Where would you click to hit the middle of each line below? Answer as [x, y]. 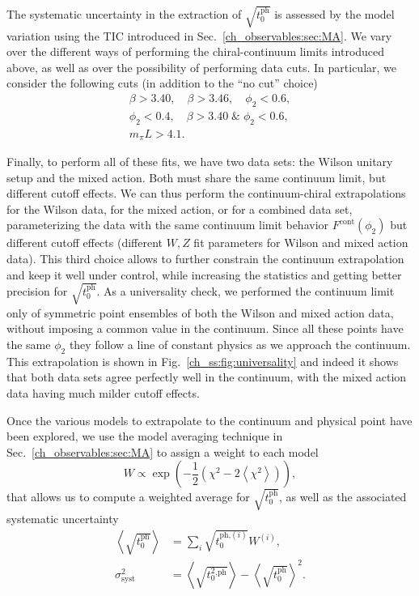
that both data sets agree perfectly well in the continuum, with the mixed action [207, 377]
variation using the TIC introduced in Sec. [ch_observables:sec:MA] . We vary [199, 35]
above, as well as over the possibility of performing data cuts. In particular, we [202, 67]
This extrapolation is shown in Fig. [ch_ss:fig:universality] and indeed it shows [203, 361]
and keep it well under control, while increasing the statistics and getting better [204, 274]
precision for [37, 290]
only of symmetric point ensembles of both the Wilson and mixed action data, [200, 312]
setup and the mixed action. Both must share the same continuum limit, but [197, 177]
